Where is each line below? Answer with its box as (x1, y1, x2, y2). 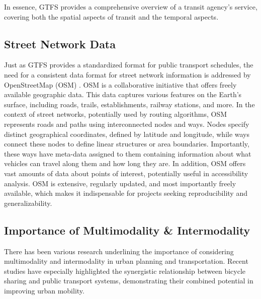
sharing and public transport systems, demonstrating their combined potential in (4, 275, 253, 286)
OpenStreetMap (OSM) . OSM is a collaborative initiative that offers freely (4, 79, 237, 90)
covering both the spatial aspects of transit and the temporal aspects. (4, 11, 219, 22)
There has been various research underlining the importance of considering (4, 246, 234, 256)
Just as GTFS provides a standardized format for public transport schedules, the (4, 59, 253, 70)
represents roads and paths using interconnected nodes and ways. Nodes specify (4, 118, 249, 129)
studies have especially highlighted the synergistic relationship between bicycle (4, 265, 246, 276)
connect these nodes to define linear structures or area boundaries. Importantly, (4, 138, 249, 149)
